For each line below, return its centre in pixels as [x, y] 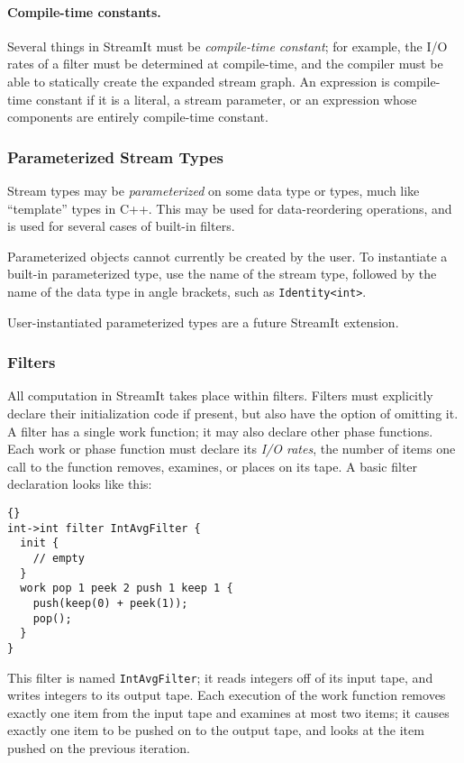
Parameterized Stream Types [116, 156]
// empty [59, 558]
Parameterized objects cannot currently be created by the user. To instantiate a [227, 256]
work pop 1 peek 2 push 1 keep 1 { [127, 588]
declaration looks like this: [80, 484]
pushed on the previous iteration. [99, 747]
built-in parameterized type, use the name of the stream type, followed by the [222, 274]
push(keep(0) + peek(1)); [110, 603]
